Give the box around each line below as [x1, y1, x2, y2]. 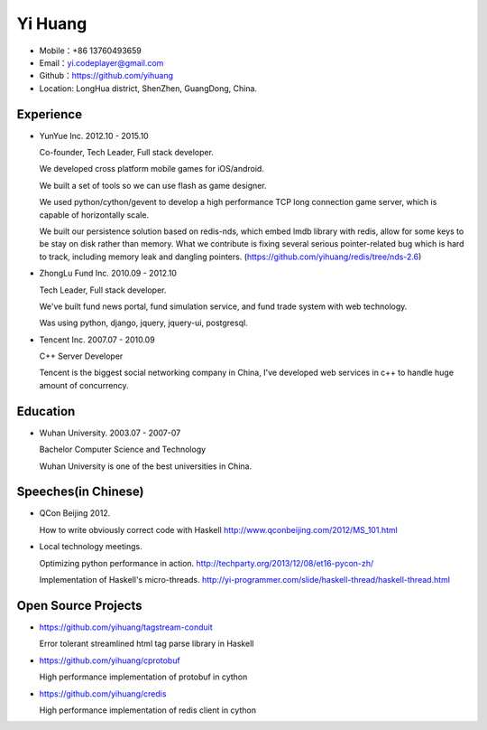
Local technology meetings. [39, 541, 143, 552]
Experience [16, 107, 83, 122]
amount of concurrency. [39, 379, 130, 390]
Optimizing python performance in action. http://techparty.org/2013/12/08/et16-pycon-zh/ [39, 557, 374, 568]
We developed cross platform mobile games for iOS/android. [39, 164, 265, 174]
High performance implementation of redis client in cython [39, 705, 257, 716]
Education [16, 403, 76, 419]
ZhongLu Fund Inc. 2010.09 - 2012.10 [39, 267, 178, 279]
